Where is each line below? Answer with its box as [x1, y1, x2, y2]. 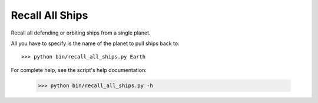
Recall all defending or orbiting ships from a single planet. [11, 29, 151, 36]
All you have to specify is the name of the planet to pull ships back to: [11, 40, 180, 47]
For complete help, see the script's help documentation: [11, 66, 147, 73]
